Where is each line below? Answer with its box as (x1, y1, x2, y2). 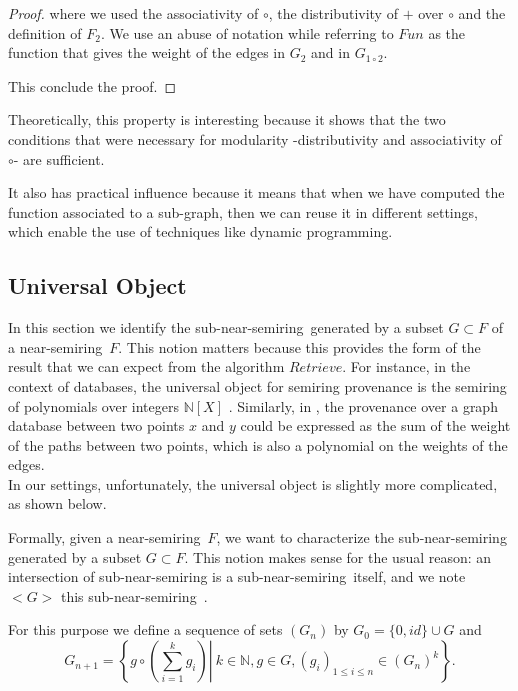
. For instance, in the (342, 356, 471, 377)
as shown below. (8, 493, 107, 514)
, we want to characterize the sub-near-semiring (216, 527, 507, 548)
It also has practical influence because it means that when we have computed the (8, 182, 505, 203)
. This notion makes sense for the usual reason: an (184, 546, 492, 567)
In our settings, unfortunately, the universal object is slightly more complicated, (8, 473, 498, 494)
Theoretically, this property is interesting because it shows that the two (8, 109, 446, 130)
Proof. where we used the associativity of (8, 3, 259, 23)
